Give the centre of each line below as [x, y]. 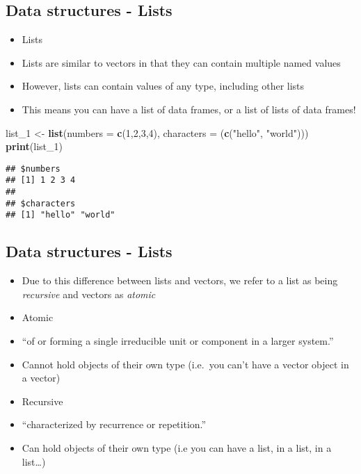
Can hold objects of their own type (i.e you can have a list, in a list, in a [177, 448]
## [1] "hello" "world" [61, 215]
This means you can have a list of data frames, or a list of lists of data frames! [189, 109]
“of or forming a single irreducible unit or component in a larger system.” [178, 341]
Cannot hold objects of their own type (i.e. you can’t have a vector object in [185, 364]
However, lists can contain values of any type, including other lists [163, 86]
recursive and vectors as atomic [89, 294]
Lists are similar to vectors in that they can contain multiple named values [181, 62]
